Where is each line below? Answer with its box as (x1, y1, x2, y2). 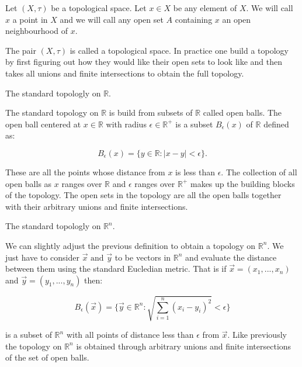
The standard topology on (5, 106, 99, 119)
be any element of (173, 2, 237, 13)
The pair (5, 44, 36, 56)
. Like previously (227, 328, 287, 341)
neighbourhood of (5, 25, 68, 37)
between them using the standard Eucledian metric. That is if (5, 262, 227, 275)
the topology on (5, 340, 62, 352)
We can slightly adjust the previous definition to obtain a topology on (5, 239, 256, 251)
